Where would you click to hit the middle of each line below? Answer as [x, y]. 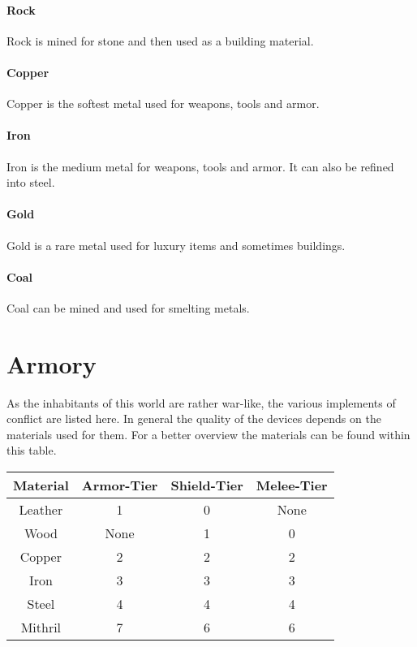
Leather [41, 510]
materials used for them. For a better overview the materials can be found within [208, 434]
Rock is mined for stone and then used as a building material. [160, 40]
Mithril [41, 628]
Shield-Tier [207, 485]
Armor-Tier [120, 485]
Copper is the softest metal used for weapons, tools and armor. [163, 104]
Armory [52, 363]
